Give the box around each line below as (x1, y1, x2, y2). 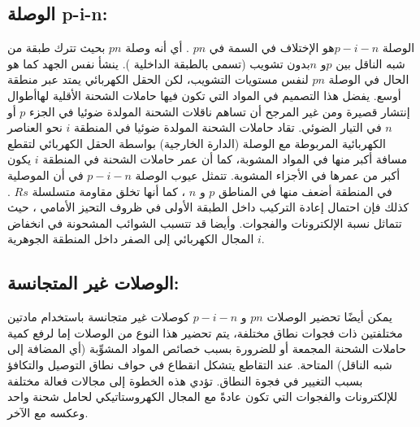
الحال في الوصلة (328, 71, 409, 88)
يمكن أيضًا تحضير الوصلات (266, 308, 392, 325)
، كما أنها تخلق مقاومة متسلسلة (32, 182, 186, 199)
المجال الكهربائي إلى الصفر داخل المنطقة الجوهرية (7, 230, 254, 247)
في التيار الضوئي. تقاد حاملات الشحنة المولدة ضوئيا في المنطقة (74, 119, 382, 136)
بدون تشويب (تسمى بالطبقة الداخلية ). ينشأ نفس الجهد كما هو (7, 54, 310, 72)
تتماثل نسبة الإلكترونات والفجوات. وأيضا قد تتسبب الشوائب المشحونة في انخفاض (7, 214, 402, 231)
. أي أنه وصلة (125, 39, 189, 56)
